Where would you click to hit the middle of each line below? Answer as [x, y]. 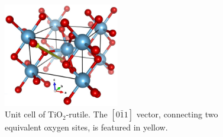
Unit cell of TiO [34, 114]
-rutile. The [87, 114]
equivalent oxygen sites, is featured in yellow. [86, 127]
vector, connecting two [177, 114]
